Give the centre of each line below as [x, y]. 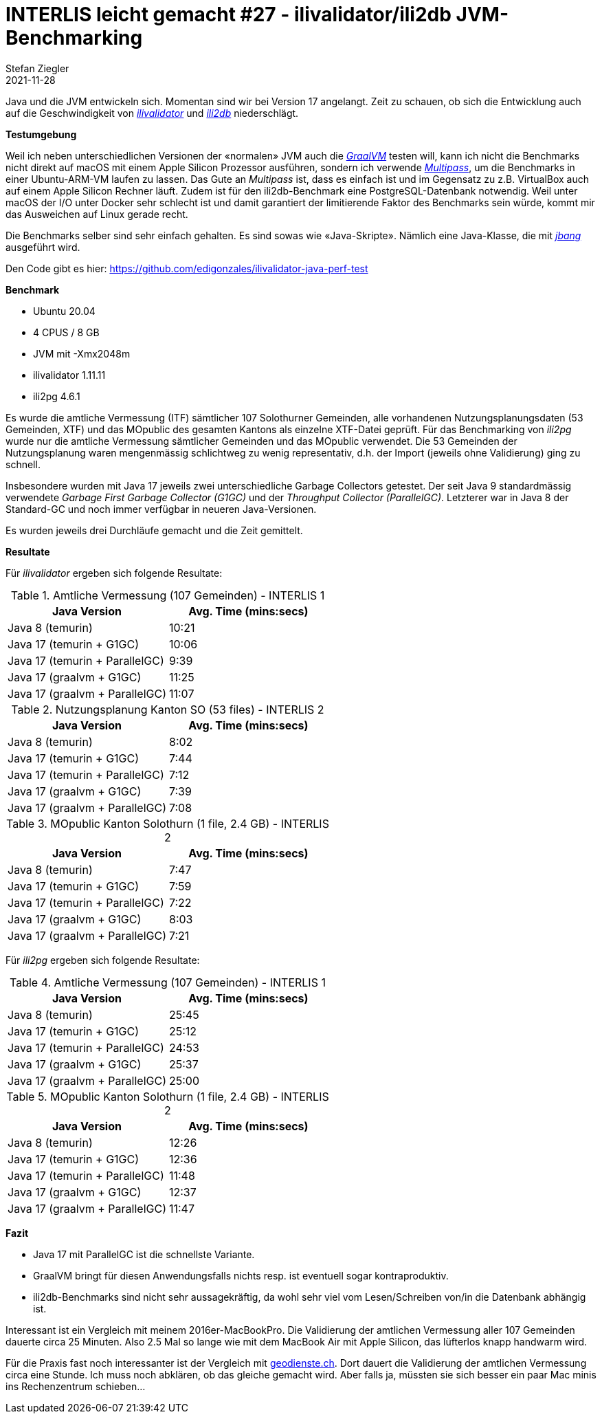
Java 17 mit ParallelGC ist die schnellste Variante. [144, 1254]
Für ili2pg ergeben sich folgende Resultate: [103, 960]
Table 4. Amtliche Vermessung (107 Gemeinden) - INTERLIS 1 [168, 982]
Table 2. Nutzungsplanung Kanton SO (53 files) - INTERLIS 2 [168, 709]
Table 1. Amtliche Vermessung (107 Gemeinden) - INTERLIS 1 [168, 595]
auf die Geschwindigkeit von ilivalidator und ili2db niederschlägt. [152, 113]
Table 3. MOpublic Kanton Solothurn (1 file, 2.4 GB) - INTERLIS [168, 823]
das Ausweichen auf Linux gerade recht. [97, 214]
